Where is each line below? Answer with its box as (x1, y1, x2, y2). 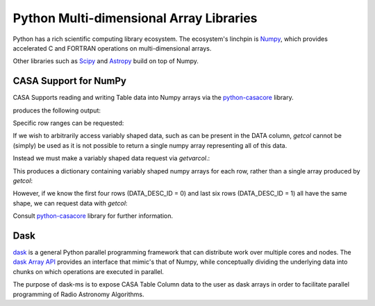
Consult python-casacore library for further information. (12, 212, 174, 220)
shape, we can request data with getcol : (12, 198, 128, 207)
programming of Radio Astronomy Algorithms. (12, 290, 145, 298)
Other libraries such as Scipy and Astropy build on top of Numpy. (12, 57, 199, 65)
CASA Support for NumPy (12, 75, 127, 87)
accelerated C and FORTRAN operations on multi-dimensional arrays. (12, 44, 212, 52)
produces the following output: (12, 106, 101, 114)
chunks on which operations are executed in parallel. (12, 267, 165, 275)
